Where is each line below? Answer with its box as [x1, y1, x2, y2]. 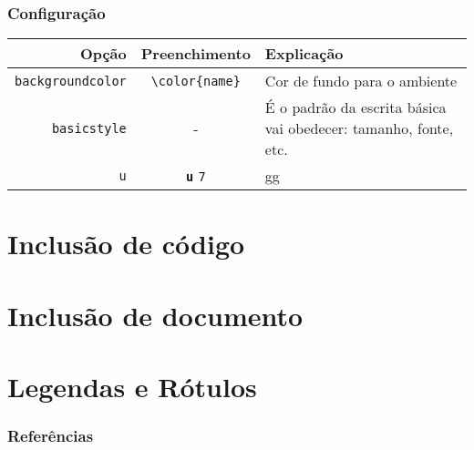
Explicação [264, 43, 344, 65]
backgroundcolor [15, 73, 127, 88]
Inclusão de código [7, 225, 245, 262]
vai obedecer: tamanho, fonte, [264, 118, 454, 139]
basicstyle [51, 120, 127, 136]
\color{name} [150, 73, 241, 88]
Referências [7, 424, 94, 447]
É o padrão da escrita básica [264, 97, 447, 118]
